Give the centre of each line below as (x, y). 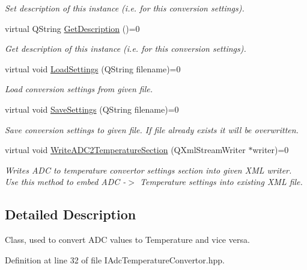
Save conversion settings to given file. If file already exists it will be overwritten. (152, 129)
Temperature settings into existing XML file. (221, 182)
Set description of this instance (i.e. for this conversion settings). (125, 8)
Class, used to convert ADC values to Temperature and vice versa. (127, 240)
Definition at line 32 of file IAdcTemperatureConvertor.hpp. (115, 259)
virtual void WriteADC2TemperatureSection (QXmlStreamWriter (125, 150)
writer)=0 (271, 150)
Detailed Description (71, 214)
